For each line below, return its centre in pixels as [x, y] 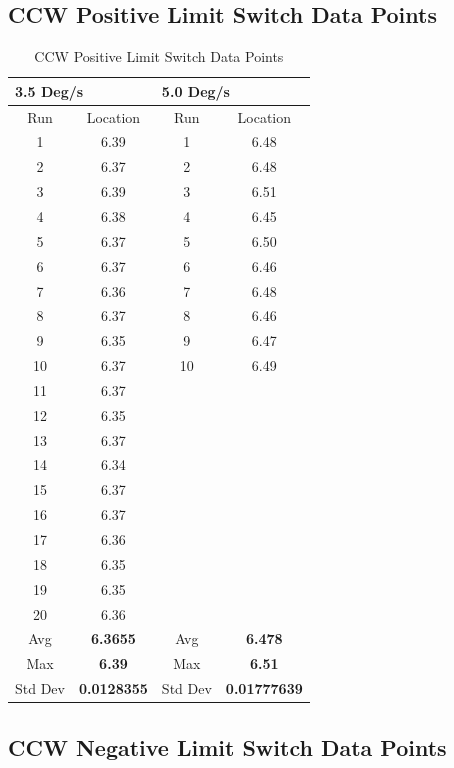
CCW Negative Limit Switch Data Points [227, 746]
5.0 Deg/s [195, 90]
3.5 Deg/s [49, 90]
